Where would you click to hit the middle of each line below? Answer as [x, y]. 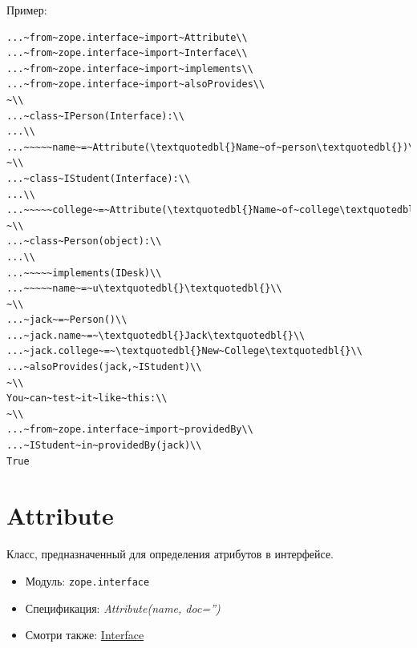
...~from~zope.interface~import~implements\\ [130, 68]
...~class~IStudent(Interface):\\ [99, 178]
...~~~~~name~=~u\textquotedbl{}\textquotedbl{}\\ [144, 289]
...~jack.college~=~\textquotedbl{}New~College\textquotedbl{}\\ [184, 351]
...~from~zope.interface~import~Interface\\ [127, 53]
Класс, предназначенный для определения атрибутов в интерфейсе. [170, 554]
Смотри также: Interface [85, 635]
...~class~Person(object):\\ [84, 241]
